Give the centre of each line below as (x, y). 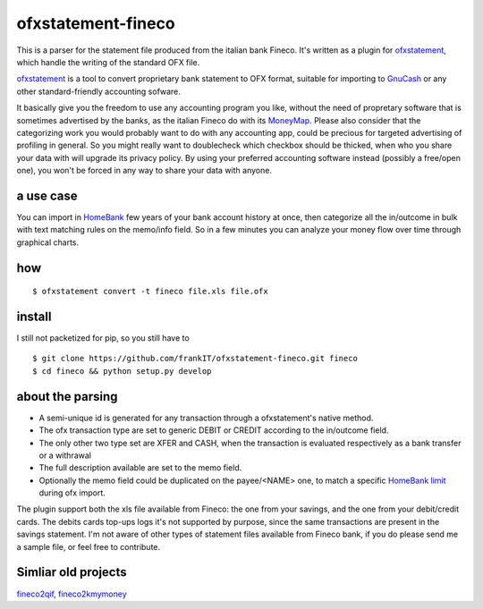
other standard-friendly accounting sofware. (98, 91)
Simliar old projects (72, 572)
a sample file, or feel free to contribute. (89, 546)
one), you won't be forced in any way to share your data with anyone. (144, 171)
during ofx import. (72, 493)
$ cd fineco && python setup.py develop (122, 371)
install (34, 316)
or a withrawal (65, 455)
